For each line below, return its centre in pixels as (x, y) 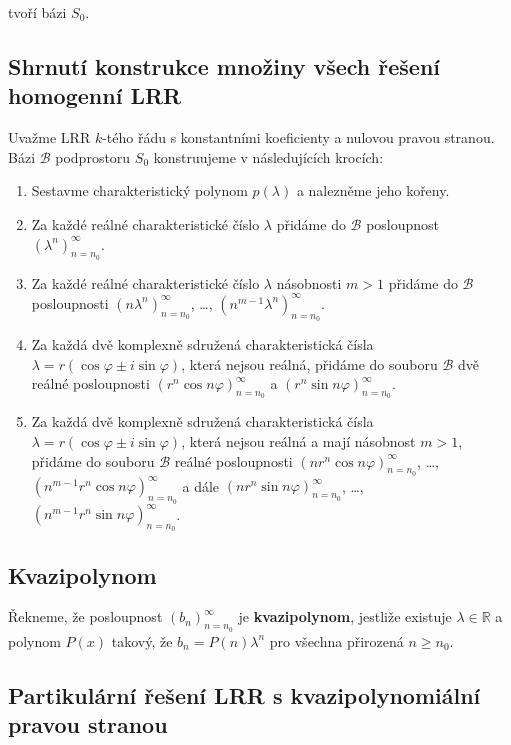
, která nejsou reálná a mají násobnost (298, 441)
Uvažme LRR (49, 137)
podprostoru (93, 156)
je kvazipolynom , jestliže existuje (345, 616)
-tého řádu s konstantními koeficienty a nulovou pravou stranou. (298, 137)
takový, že (142, 640)
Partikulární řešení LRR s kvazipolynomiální (244, 694)
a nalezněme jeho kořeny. (373, 190)
